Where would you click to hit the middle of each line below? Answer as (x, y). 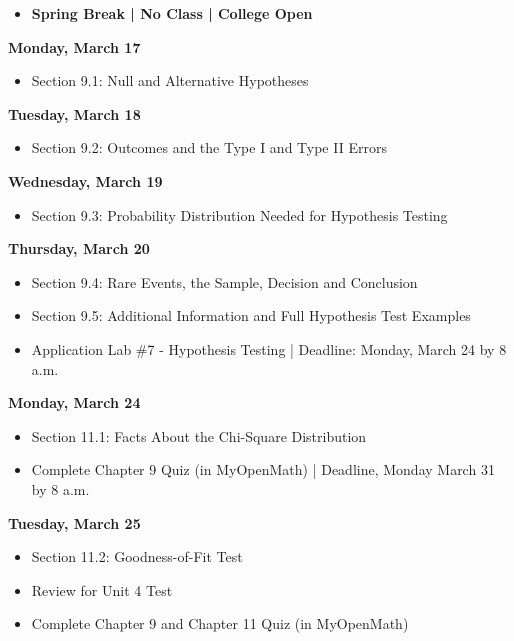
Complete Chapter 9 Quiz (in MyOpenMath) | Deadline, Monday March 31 (263, 469)
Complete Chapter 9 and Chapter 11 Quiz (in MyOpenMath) (220, 623)
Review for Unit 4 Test (102, 589)
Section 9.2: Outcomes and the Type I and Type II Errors (209, 147)
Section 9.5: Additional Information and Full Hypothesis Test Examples (251, 315)
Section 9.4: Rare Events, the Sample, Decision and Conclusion (224, 281)
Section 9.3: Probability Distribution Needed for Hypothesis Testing (239, 214)
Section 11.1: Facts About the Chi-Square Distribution (199, 435)
